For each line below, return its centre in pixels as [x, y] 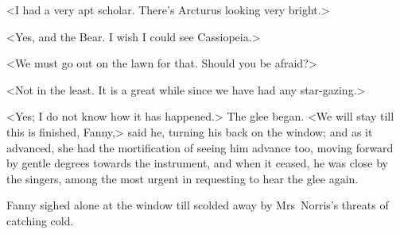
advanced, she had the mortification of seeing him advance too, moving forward [200, 147]
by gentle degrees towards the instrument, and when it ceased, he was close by [198, 163]
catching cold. [40, 220]
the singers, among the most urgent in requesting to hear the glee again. [183, 178]
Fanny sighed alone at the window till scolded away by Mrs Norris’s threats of [198, 205]
